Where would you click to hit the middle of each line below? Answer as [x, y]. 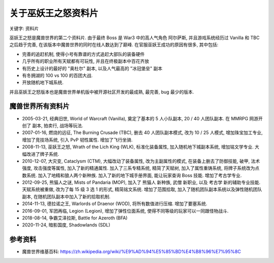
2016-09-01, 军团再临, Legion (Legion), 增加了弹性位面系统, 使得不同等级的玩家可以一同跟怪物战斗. [125, 211]
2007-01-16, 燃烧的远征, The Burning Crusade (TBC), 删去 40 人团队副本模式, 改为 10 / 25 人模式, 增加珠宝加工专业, [143, 133]
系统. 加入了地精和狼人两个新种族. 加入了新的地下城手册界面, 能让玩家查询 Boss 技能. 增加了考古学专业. [134, 175]
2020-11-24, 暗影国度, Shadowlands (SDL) [66, 225]
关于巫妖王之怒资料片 [54, 13]
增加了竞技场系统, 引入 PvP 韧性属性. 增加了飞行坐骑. [77, 140]
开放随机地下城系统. [43, 83]
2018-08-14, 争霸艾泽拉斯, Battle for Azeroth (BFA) [75, 218]
